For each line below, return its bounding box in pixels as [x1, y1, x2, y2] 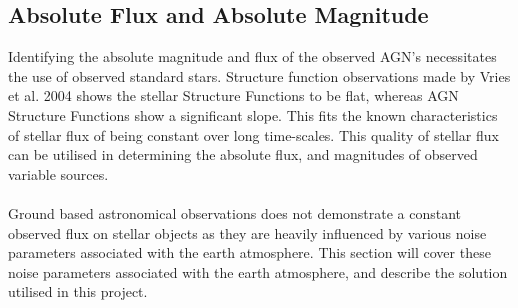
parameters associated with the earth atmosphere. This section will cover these [8, 242, 491, 263]
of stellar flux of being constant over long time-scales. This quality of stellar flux [8, 124, 499, 145]
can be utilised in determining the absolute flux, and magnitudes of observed [8, 144, 478, 165]
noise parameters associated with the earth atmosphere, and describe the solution [8, 261, 508, 282]
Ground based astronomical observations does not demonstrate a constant [8, 202, 462, 223]
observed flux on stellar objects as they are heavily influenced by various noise [8, 222, 487, 243]
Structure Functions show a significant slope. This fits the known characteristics [8, 104, 498, 125]
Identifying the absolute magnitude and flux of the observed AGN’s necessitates [8, 46, 497, 67]
